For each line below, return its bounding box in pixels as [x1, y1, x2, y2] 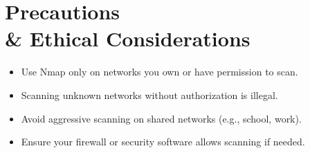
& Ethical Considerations [5, 24, 250, 53]
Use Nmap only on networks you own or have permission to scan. [21, 64, 298, 79]
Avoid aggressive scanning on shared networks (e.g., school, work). [21, 111, 302, 125]
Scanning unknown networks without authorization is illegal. [21, 87, 278, 102]
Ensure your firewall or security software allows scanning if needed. [21, 134, 305, 149]
